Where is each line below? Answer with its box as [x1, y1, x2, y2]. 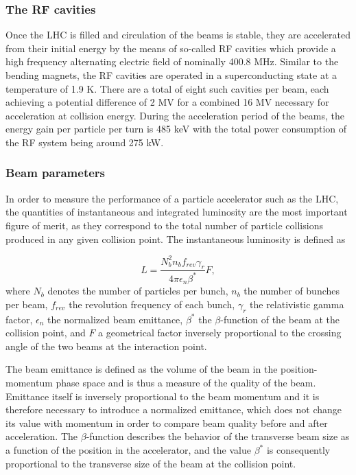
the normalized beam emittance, [47, 312, 183, 326]
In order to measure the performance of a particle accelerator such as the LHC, [5, 191, 339, 205]
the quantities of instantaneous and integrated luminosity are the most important [5, 205, 348, 219]
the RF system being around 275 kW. [5, 135, 164, 149]
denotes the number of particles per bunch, [47, 283, 228, 298]
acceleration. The [5, 429, 78, 443]
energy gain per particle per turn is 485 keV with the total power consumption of [5, 121, 347, 136]
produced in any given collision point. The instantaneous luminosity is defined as [5, 231, 346, 246]
